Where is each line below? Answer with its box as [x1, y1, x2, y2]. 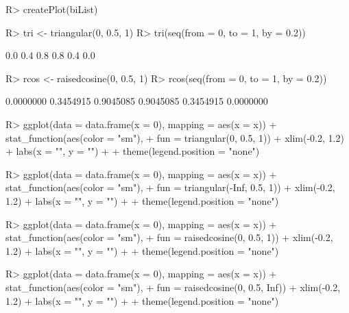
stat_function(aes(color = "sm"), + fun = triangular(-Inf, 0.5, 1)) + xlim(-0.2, [5, 180, 335, 195]
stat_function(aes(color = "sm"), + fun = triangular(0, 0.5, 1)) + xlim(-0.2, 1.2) [5, 130, 344, 145]
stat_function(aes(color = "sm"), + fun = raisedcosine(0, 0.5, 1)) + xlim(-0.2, [5, 230, 333, 245]
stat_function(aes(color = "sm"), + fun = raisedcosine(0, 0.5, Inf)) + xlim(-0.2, [5, 279, 341, 294]
